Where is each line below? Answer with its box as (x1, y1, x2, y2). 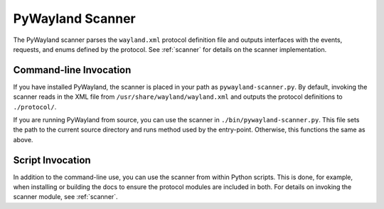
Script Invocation (13, 154, 92, 166)
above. (13, 135, 33, 144)
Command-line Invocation (13, 64, 132, 76)
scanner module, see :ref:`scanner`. (13, 193, 118, 201)
